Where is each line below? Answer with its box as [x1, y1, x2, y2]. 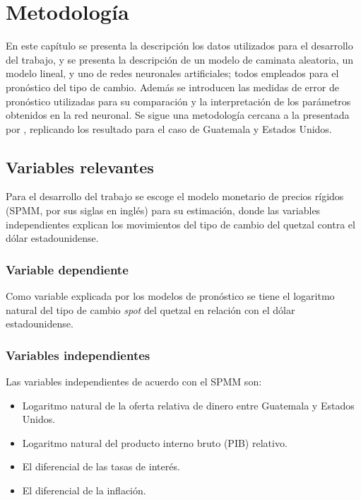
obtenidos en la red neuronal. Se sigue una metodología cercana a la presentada [6, 107, 350, 122]
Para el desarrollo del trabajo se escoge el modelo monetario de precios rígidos [6, 189, 344, 204]
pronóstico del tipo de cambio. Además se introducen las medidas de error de [6, 79, 339, 94]
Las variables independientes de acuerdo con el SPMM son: [6, 374, 262, 389]
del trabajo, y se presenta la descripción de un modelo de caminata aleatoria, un [6, 52, 353, 66]
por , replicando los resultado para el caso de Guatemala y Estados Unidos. [6, 121, 332, 136]
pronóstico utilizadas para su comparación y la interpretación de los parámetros [6, 93, 351, 108]
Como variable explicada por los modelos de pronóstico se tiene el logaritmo [6, 289, 335, 303]
